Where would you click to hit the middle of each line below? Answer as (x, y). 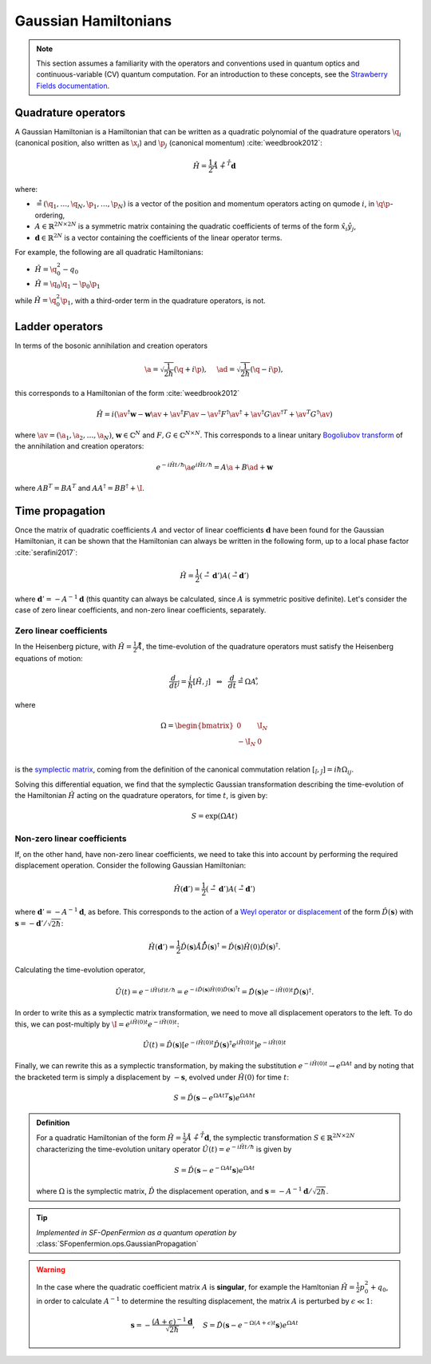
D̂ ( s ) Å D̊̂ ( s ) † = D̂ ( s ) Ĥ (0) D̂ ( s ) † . (231, 946)
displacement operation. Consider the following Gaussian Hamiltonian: (130, 865)
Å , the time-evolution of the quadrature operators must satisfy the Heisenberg (265, 647)
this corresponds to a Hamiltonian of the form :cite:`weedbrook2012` (127, 393)
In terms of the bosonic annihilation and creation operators (111, 345)
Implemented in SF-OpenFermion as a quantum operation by (136, 1232)
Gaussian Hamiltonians (93, 21)
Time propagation (60, 511)
